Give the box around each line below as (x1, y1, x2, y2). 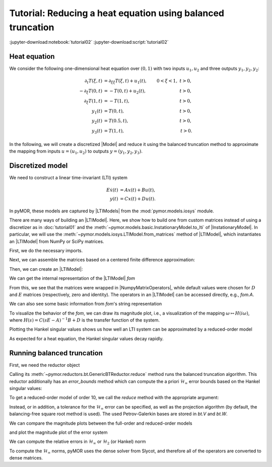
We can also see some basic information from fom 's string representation (9, 301, 162, 307)
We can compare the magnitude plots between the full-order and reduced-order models (9, 420, 192, 426)
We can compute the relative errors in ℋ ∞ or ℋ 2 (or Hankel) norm (9, 438, 146, 446)
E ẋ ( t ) (106, 187, 118, 193)
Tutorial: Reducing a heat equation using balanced (9, 8, 224, 19)
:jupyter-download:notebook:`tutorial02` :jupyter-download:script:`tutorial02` (9, 39, 169, 45)
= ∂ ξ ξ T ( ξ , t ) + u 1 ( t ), (104, 78, 147, 85)
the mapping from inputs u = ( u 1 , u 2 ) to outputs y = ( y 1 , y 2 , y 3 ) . (9, 148, 143, 155)
